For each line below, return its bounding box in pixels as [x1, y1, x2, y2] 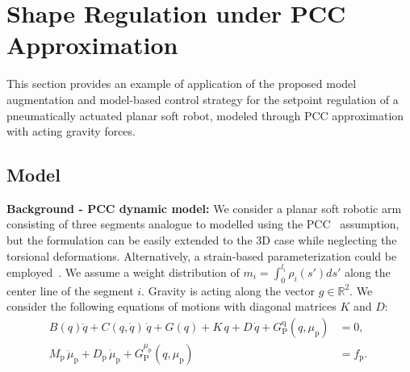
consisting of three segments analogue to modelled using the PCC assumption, [6, 215, 400, 232]
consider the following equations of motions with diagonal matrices [6, 298, 337, 315]
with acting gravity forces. [6, 123, 136, 140]
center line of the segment [6, 282, 134, 299]
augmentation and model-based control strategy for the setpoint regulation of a [6, 90, 399, 107]
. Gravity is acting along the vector [141, 282, 316, 299]
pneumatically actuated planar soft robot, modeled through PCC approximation [6, 107, 404, 123]
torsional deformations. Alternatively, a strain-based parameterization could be [6, 247, 397, 264]
